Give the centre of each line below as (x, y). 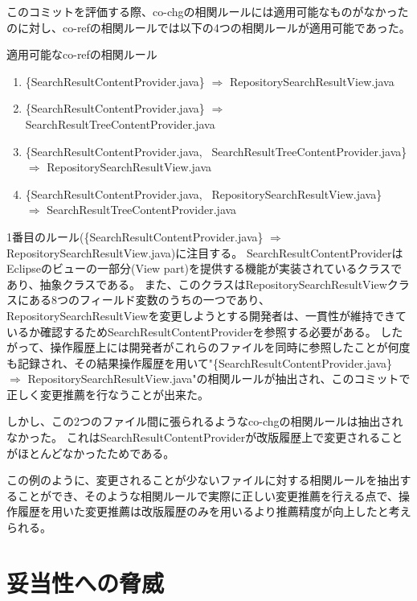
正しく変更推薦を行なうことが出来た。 (108, 394)
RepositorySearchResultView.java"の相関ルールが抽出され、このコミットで (219, 379)
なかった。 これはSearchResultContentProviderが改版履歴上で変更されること (205, 437)
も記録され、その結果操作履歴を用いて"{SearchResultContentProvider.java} (200, 362)
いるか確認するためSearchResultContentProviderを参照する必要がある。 (192, 331)
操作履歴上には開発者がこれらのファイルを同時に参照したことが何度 (230, 347)
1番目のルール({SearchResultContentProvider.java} (135, 236)
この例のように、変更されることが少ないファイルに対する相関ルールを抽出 (203, 480)
